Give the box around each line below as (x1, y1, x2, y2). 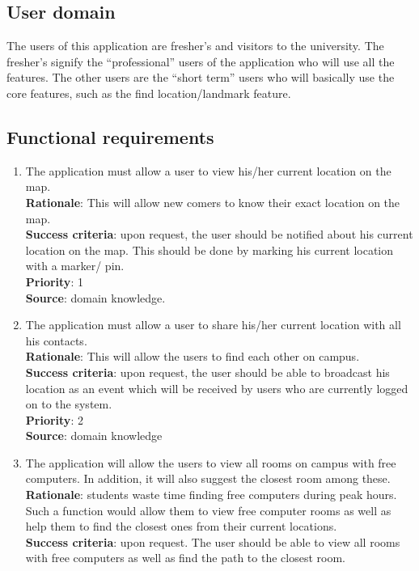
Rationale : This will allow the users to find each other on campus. (25, 348, 360, 365)
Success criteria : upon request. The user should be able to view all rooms (25, 533, 400, 550)
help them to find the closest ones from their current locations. (25, 518, 337, 535)
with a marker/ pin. (25, 257, 125, 274)
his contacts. (25, 332, 87, 349)
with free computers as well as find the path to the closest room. (25, 549, 345, 566)
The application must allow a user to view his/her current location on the (25, 162, 391, 179)
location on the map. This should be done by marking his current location (25, 241, 394, 258)
